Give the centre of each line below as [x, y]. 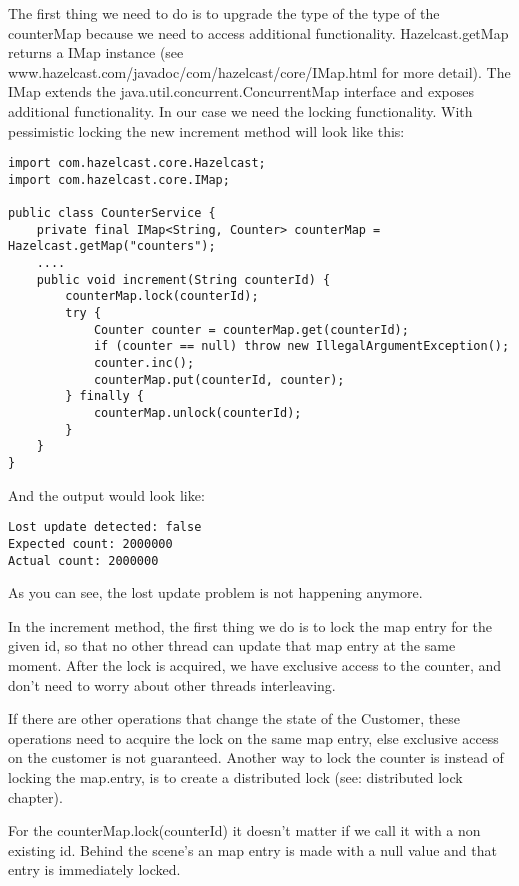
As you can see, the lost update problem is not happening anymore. [215, 592]
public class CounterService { [112, 213]
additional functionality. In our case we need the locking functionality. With [240, 110]
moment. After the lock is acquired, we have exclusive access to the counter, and [255, 664]
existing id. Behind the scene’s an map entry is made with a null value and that [252, 849]
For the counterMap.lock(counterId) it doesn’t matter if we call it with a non [244, 830]
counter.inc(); [144, 363]
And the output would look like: [106, 494]
